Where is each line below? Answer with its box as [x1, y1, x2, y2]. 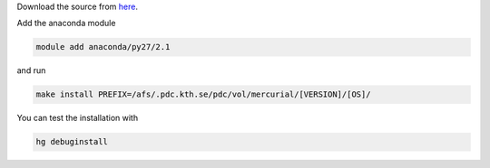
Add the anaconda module [16, 18, 116, 29]
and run [16, 65, 46, 76]
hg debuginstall [35, 136, 109, 147]
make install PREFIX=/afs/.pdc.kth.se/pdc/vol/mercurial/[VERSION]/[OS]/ [35, 89, 371, 99]
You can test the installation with [16, 113, 139, 124]
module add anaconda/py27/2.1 [35, 42, 171, 52]
